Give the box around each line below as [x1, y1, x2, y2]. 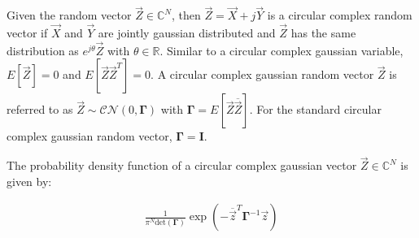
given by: [7, 172, 52, 189]
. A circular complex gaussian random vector [151, 66, 374, 83]
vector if [7, 24, 48, 41]
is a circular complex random [267, 6, 412, 24]
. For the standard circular [249, 101, 382, 118]
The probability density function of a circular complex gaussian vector [7, 157, 357, 174]
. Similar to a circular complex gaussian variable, [159, 41, 404, 58]
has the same [290, 24, 356, 41]
